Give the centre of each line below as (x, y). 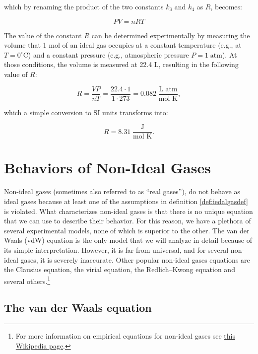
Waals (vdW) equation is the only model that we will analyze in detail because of (128, 240)
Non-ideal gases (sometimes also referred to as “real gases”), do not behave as (122, 191)
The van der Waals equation (78, 308)
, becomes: (226, 6)
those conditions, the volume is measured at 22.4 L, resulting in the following (121, 64)
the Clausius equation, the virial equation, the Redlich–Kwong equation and (120, 269)
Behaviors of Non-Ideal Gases (107, 168)
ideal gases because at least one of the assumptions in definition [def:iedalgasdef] (126, 201)
